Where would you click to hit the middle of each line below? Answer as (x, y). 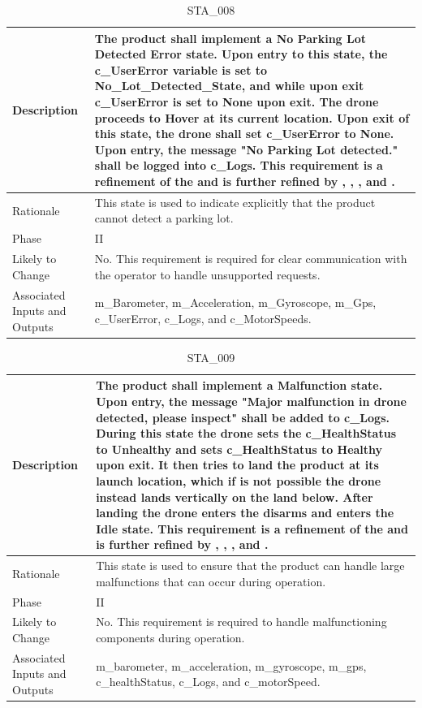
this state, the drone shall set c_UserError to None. (244, 134)
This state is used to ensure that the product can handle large (250, 566)
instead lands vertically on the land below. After (235, 496)
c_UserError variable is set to (181, 69)
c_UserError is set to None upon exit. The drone (237, 101)
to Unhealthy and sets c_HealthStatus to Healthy (239, 449)
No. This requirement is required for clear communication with (251, 259)
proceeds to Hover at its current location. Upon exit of (252, 117)
